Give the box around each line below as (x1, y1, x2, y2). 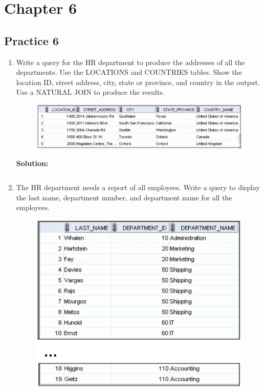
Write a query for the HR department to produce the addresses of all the (16, 56, 245, 67)
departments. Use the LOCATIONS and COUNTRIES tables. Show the (16, 67, 242, 77)
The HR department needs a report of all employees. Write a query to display (16, 182, 260, 193)
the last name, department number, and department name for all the (16, 192, 232, 202)
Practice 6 (4, 32, 59, 48)
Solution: (16, 157, 49, 168)
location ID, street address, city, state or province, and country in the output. (16, 76, 260, 87)
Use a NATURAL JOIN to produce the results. (16, 87, 165, 97)
